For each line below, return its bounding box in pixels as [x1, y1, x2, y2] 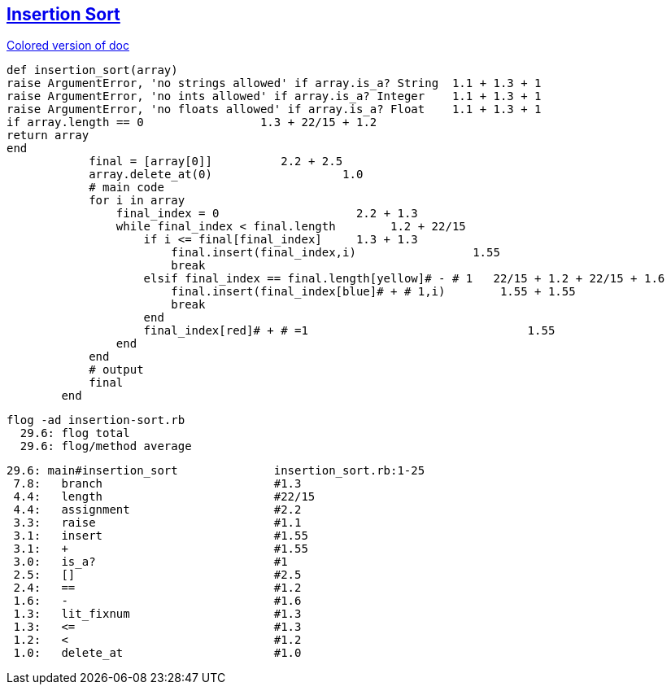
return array [7, 129, 89, 142]
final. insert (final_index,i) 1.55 [171, 246, 500, 260]
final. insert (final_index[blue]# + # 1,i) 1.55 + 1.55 [171, 285, 576, 299]
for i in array [89, 194, 185, 208]
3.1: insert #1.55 [13, 529, 308, 543]
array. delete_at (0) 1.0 [89, 168, 364, 181]
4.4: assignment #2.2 [13, 503, 302, 517]
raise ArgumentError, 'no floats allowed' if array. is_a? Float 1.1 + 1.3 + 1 [7, 103, 542, 116]
